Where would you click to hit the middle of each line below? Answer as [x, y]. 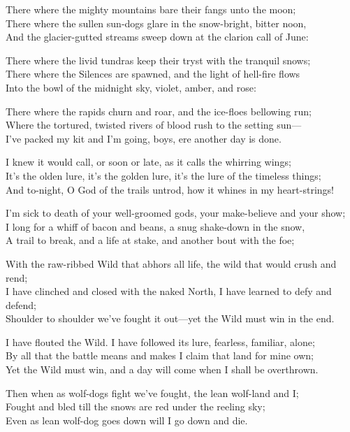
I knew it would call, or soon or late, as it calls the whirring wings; [148, 162]
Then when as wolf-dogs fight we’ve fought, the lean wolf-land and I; [152, 393]
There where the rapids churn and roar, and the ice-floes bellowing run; [159, 111]
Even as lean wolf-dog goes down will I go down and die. [127, 420]
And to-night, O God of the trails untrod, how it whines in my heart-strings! [170, 189]
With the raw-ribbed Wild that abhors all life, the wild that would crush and [171, 263]
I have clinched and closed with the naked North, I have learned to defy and [169, 291]
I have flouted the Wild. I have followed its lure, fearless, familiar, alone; [160, 341]
